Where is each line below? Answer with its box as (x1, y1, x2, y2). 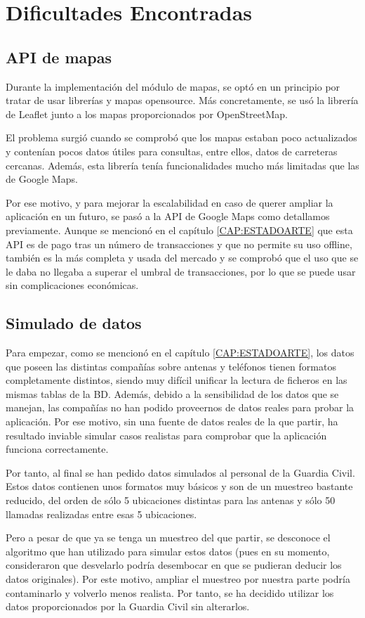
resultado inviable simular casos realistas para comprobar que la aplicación (6, 427, 327, 442)
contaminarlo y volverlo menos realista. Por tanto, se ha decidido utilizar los (6, 585, 334, 600)
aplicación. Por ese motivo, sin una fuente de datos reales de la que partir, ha (6, 414, 338, 429)
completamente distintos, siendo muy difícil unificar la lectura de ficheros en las (6, 373, 347, 387)
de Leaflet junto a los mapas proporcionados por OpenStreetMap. (6, 106, 288, 121)
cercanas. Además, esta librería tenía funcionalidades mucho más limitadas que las (6, 157, 359, 172)
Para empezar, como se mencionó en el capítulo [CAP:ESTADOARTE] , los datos (6, 345, 354, 360)
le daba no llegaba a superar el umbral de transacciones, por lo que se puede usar (6, 264, 356, 278)
